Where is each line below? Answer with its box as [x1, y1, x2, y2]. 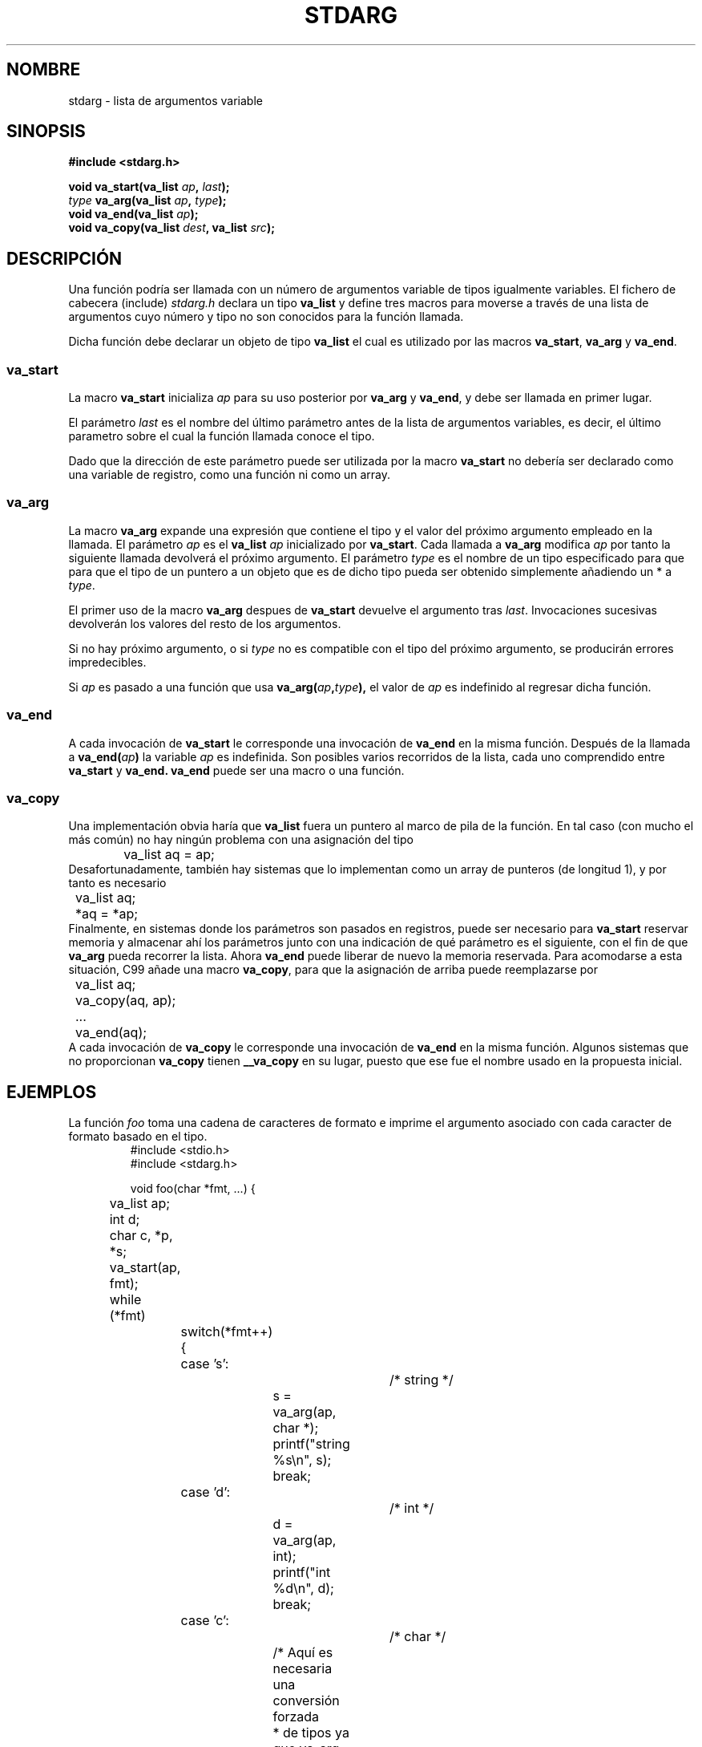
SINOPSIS [6, 121, 86, 142]
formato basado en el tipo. [68, 1129, 208, 1144]
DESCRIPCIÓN [6, 248, 123, 269]
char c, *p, [109, 1227, 173, 1244]
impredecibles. [68, 655, 147, 669]
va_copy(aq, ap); [75, 992, 176, 1009]
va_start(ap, [109, 1259, 181, 1276]
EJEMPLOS [6, 1081, 97, 1102]
